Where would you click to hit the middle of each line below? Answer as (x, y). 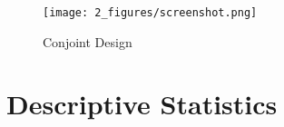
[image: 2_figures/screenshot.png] (150, 13)
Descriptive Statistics (142, 104)
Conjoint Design (88, 41)
